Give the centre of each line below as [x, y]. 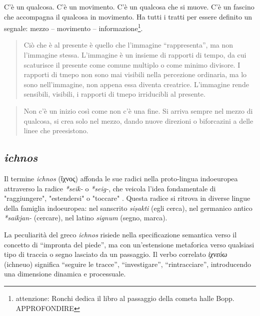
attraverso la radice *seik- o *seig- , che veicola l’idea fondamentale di [110, 188]
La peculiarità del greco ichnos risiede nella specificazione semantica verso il [120, 234]
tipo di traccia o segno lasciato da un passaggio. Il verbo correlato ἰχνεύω [116, 254]
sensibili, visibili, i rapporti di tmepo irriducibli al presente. [114, 94]
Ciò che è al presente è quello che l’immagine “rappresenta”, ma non [128, 45]
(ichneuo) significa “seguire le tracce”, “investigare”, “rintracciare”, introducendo [127, 264]
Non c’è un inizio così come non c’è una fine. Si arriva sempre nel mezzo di [138, 111]
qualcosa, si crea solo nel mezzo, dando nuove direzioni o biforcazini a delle [138, 120]
